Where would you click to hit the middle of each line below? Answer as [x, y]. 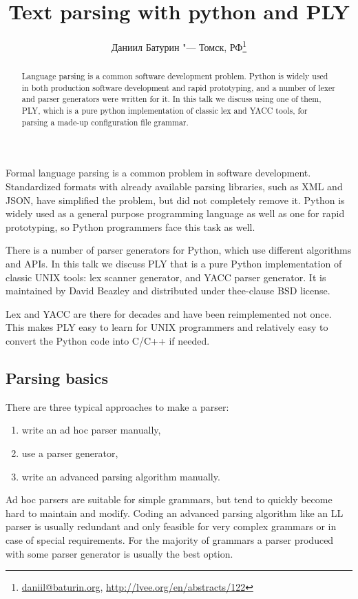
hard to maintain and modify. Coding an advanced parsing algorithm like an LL [175, 512]
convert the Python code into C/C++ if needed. [108, 340]
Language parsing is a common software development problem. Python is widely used [175, 76]
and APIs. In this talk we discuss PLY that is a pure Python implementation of [174, 264]
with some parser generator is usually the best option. [119, 553]
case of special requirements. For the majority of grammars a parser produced [170, 539]
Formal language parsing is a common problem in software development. [158, 173]
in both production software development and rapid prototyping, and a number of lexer [178, 87]
